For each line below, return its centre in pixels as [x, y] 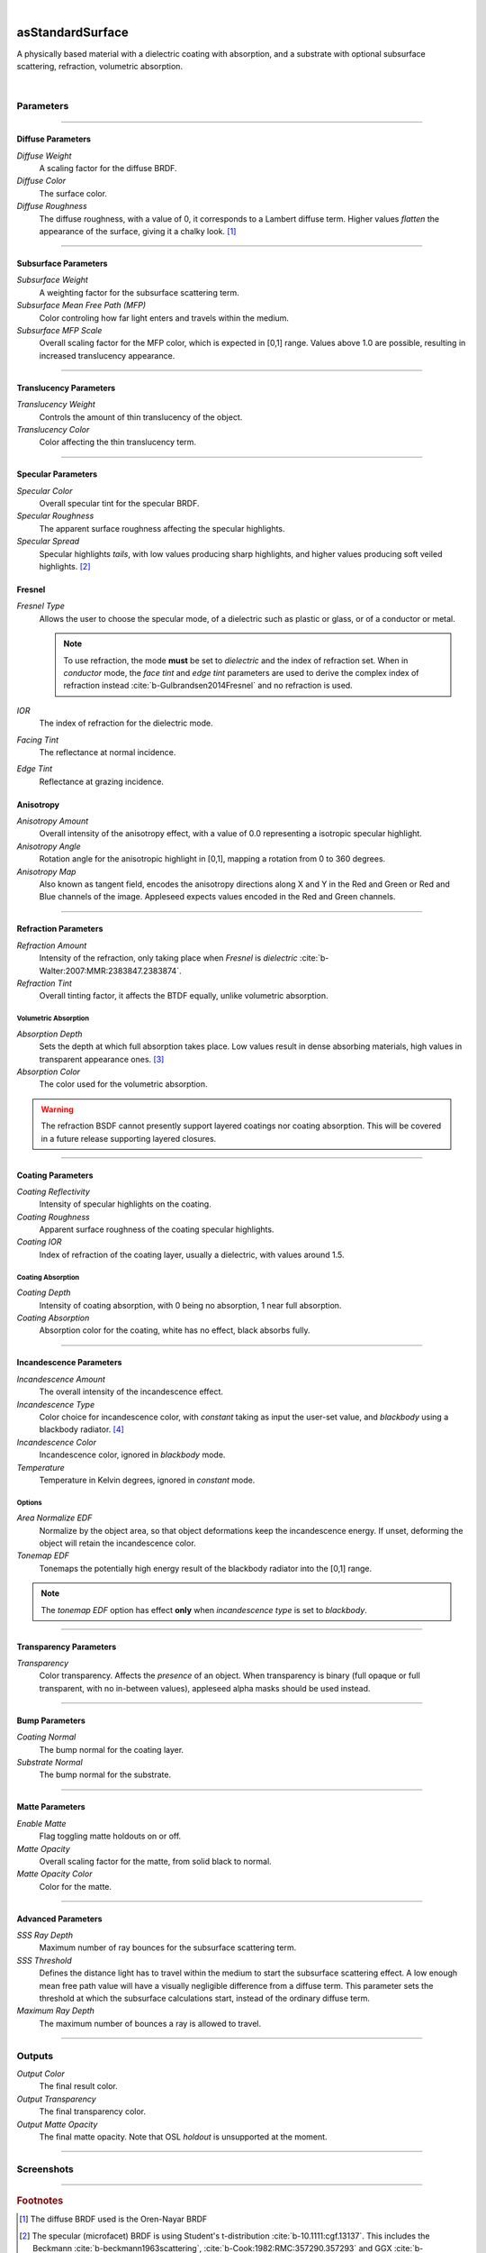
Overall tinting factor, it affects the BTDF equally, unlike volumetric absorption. [184, 996]
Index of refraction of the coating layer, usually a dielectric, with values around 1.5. [192, 1254]
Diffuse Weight [44, 155]
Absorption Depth [49, 1034]
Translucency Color [53, 429]
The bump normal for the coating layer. [112, 1749]
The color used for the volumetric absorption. [123, 1084]
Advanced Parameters [59, 1919]
